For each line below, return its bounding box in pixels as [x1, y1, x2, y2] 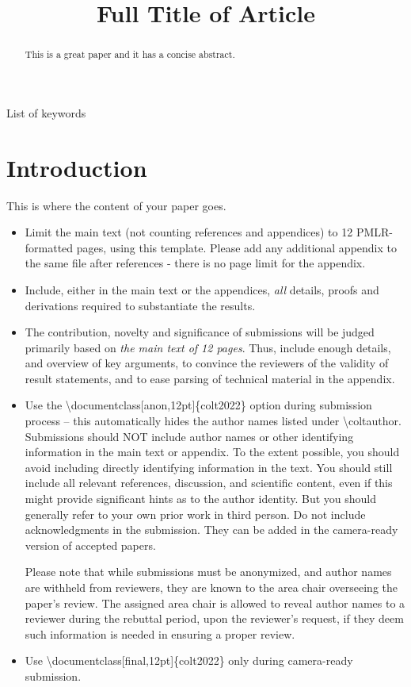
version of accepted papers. [25, 536, 156, 553]
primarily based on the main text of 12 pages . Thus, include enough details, [25, 339, 391, 355]
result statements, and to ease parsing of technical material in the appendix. [25, 370, 395, 386]
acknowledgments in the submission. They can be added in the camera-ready [25, 521, 398, 538]
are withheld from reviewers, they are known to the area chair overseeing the [25, 579, 398, 596]
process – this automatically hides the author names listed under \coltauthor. [25, 413, 401, 429]
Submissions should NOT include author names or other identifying [25, 428, 354, 444]
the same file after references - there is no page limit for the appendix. [25, 255, 366, 271]
